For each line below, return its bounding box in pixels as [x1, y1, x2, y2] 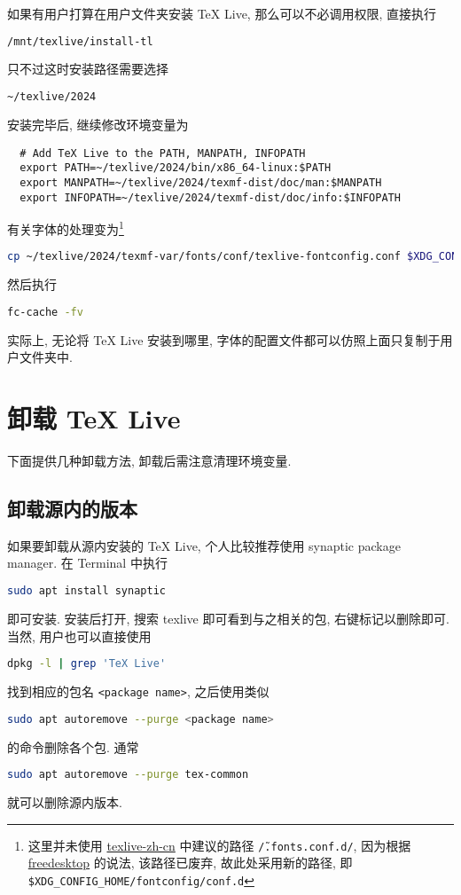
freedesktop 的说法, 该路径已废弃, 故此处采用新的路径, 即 [27, 853, 353, 872]
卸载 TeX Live [7, 400, 181, 436]
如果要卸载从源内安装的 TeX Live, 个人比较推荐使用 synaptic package [7, 536, 401, 554]
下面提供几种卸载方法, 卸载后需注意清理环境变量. [7, 451, 292, 470]
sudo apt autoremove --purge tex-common [7, 768, 249, 781]
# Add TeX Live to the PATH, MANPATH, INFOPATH [20, 146, 306, 160]
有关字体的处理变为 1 [7, 217, 124, 238]
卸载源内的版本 [7, 495, 137, 522]
